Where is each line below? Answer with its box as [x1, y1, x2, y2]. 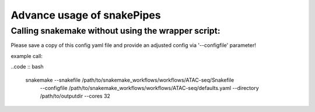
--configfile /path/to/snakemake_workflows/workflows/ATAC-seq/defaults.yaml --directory [40, 84, 259, 91]
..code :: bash [10, 63, 44, 70]
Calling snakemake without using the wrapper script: [10, 26, 220, 36]
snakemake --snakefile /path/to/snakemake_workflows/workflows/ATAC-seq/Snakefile [25, 76, 235, 84]
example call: [10, 52, 43, 59]
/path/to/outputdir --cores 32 [40, 93, 111, 100]
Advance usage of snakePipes [10, 9, 161, 21]
